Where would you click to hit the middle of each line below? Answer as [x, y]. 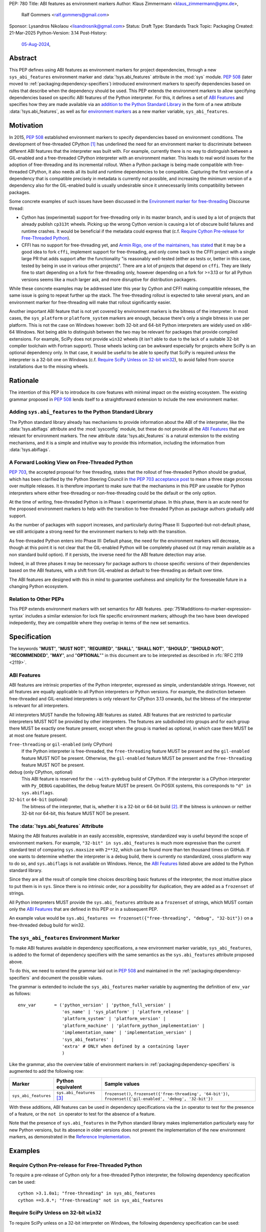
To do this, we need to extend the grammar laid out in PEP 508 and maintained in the [95, 971]
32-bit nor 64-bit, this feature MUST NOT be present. [76, 813]
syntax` [17, 616]
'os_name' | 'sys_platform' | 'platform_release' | [126, 1012]
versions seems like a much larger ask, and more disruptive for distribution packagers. [109, 279]
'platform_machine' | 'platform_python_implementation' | [133, 1026]
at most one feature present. [38, 735]
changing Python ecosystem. [39, 586]
